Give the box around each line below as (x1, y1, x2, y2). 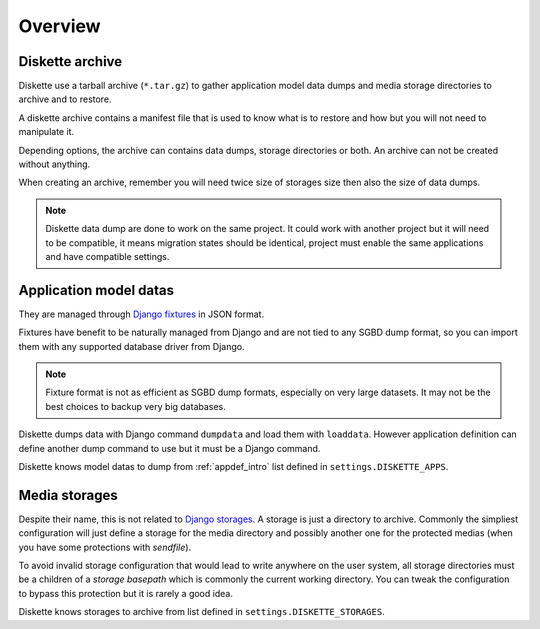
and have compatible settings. (45, 250, 170, 262)
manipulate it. (18, 126, 75, 138)
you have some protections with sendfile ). (18, 541, 192, 553)
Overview (18, 15, 101, 37)
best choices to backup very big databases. (45, 400, 227, 412)
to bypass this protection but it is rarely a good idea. (18, 587, 234, 599)
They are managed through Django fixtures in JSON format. (18, 308, 265, 320)
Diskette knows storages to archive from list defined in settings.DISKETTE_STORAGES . (18, 606, 385, 618)
